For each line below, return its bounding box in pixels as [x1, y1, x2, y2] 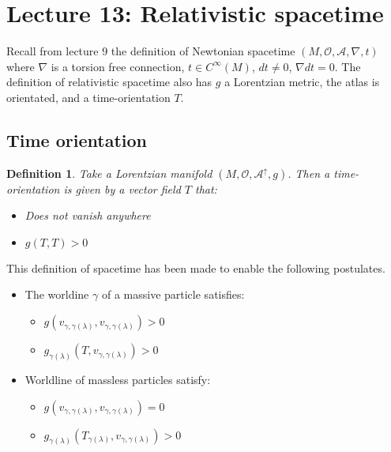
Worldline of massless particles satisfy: [24, 371, 211, 387]
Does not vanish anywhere [24, 207, 151, 224]
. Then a [288, 164, 330, 181]
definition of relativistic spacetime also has [6, 73, 212, 90]
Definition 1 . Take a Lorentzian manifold [6, 164, 212, 181]
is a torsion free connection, [51, 58, 185, 74]
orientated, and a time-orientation [6, 89, 171, 105]
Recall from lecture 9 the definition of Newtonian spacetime [6, 43, 295, 59]
